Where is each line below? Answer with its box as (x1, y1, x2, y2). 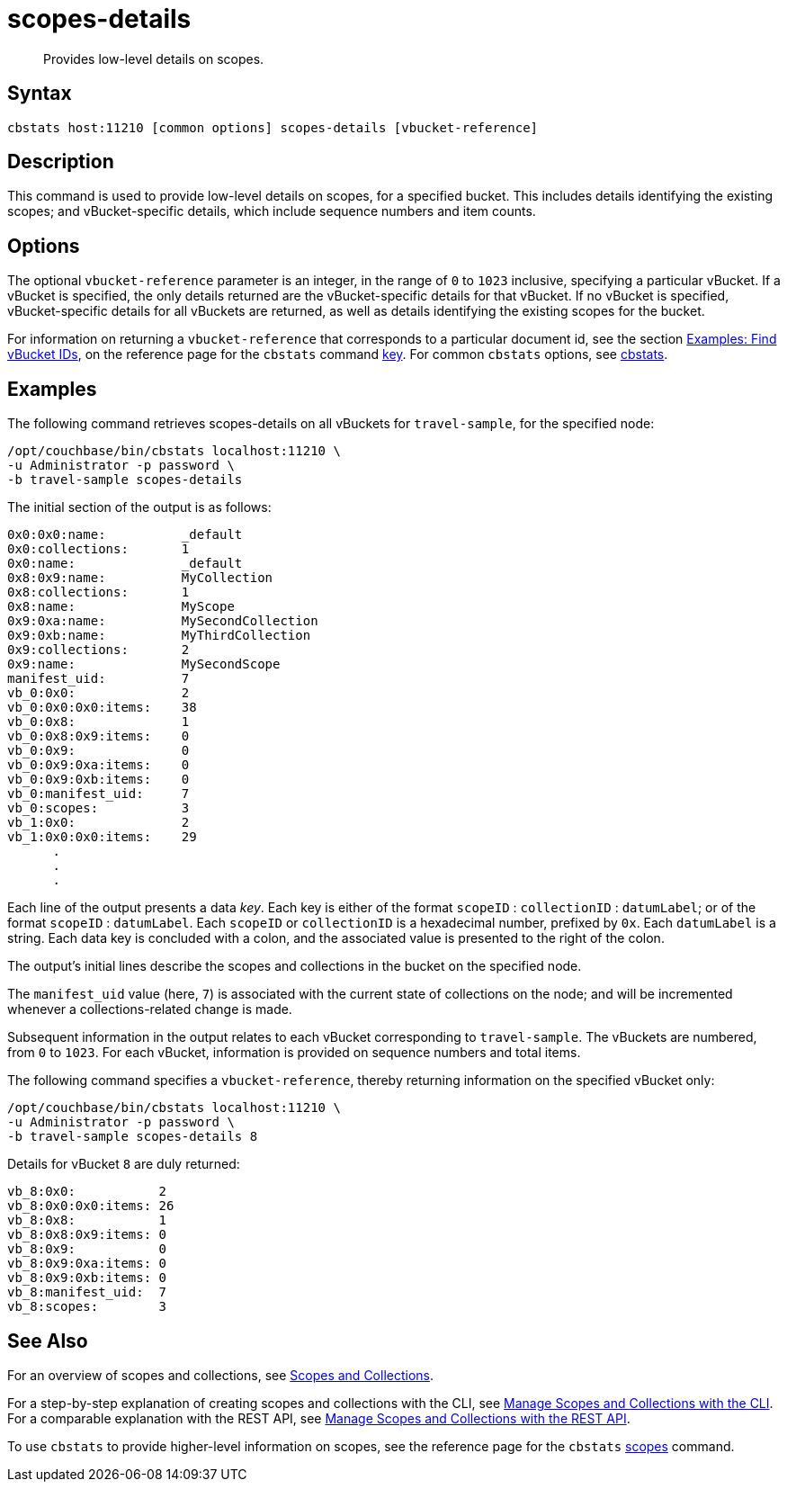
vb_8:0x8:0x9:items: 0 (7, 1227, 167, 1242)
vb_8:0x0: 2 (7, 1184, 167, 1199)
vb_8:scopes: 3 (7, 1299, 167, 1314)
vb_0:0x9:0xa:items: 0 (7, 758, 190, 773)
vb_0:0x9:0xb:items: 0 (7, 772, 190, 787)
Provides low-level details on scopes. (43, 50, 264, 67)
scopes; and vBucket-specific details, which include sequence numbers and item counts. (7, 203, 536, 220)
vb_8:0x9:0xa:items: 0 (7, 1256, 167, 1271)
